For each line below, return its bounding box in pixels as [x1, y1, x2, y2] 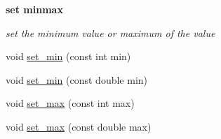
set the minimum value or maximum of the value [6, 25, 215, 40]
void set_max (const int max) [6, 96, 135, 110]
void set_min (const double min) [6, 72, 148, 87]
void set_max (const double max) [6, 119, 152, 133]
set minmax [6, 2, 63, 16]
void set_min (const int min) [6, 49, 131, 64]
